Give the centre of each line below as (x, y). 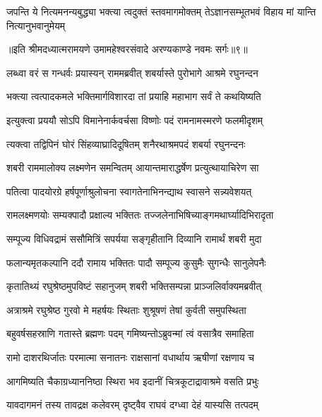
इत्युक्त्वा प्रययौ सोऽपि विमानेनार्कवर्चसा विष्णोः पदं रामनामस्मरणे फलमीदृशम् (135, 120)
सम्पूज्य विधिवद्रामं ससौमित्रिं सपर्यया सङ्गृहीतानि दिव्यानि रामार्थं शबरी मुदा (134, 238)
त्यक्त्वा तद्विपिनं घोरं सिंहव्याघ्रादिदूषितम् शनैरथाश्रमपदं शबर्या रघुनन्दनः (126, 144)
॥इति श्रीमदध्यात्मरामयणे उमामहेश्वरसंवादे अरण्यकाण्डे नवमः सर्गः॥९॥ (127, 49)
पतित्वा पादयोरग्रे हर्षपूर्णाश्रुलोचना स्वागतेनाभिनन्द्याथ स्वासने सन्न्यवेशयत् (129, 191)
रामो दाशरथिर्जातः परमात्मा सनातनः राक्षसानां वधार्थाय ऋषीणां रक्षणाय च (130, 357)
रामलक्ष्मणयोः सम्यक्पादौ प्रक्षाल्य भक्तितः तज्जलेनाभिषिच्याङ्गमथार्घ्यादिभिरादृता (140, 215)
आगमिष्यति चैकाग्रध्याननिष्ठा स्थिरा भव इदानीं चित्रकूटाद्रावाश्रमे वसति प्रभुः (133, 381)
